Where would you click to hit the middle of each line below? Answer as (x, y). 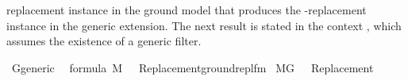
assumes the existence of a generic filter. (104, 41)
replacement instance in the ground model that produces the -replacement (187, 10)
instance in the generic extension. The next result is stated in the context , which (204, 25)
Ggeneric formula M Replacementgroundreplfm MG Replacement (192, 67)
